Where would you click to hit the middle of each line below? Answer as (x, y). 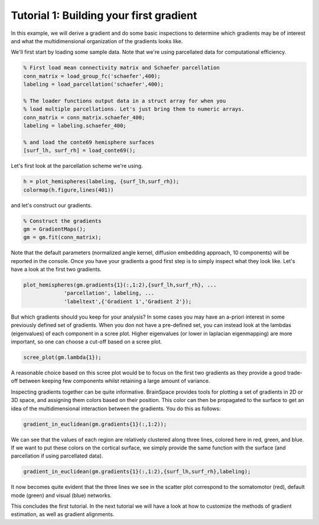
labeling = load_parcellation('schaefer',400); (93, 85)
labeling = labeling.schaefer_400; (75, 126)
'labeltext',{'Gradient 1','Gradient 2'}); (128, 301)
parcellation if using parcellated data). (57, 456)
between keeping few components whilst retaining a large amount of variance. (115, 381)
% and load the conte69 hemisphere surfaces (89, 142)
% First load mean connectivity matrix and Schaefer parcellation (121, 68)
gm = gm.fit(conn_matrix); (62, 237)
